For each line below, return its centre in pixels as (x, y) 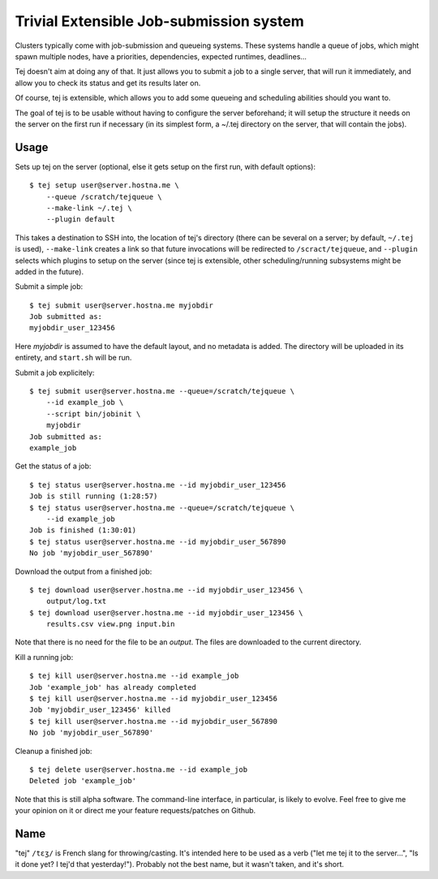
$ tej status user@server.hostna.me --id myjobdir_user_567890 (158, 541)
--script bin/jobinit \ (93, 414)
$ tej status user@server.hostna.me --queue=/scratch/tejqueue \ (162, 508)
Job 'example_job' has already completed (113, 687)
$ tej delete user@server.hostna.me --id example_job (138, 769)
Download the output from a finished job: (84, 571)
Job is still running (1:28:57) (94, 496)
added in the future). (49, 271)
